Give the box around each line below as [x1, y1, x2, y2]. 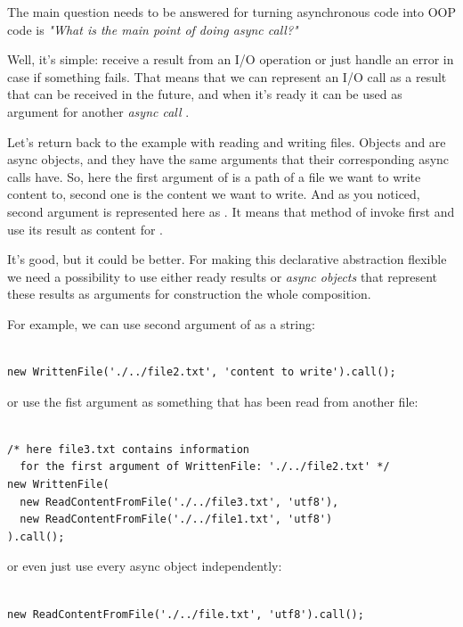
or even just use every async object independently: [7, 557, 282, 575]
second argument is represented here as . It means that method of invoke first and [7, 202, 455, 220]
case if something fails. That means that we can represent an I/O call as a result [7, 67, 447, 86]
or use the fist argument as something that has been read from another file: [7, 392, 418, 410]
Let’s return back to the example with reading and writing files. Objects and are [7, 132, 446, 151]
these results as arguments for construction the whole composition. [7, 285, 371, 303]
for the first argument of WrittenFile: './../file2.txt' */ [20, 460, 390, 474]
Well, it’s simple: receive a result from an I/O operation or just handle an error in [7, 50, 454, 69]
